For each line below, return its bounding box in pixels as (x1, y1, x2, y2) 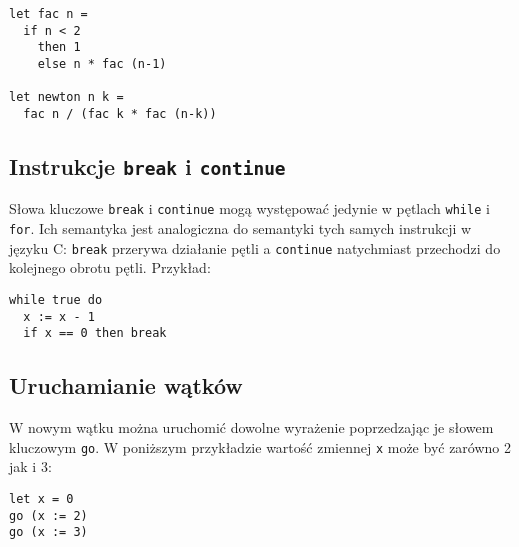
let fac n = (9, 7, 88, 21)
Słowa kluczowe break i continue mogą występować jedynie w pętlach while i (9, 198, 490, 219)
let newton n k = (9, 90, 124, 105)
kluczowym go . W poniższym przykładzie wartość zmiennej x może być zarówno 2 (9, 436, 512, 457)
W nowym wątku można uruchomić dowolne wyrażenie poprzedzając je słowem (9, 417, 494, 438)
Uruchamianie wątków (9, 370, 243, 401)
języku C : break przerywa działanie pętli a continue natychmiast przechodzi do (9, 237, 501, 258)
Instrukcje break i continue (9, 150, 286, 181)
